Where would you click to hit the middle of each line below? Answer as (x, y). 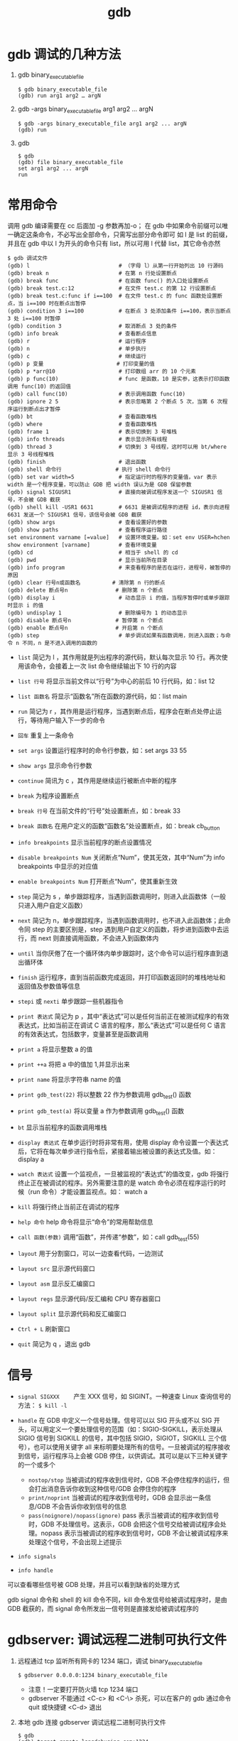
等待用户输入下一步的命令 (67, 720)
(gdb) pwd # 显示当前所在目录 (87, 560)
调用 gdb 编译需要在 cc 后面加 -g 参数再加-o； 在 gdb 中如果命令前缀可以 (115, 226)
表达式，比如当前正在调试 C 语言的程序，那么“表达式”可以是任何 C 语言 (122, 1025)
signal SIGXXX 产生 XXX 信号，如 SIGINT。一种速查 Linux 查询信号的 (124, 1396)
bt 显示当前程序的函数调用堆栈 (63, 1127)
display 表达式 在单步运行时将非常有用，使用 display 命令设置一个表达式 (123, 1142)
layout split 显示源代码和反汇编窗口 (72, 1313)
